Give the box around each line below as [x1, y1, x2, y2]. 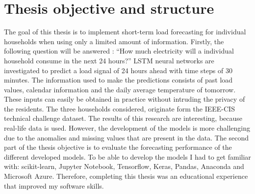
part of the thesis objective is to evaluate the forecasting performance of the [4, 142, 232, 152]
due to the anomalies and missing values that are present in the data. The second [4, 132, 249, 142]
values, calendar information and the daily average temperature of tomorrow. [4, 84, 236, 94]
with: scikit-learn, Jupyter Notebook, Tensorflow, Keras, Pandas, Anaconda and [4, 161, 244, 171]
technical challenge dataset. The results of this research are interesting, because [4, 113, 243, 123]
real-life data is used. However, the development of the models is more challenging [4, 123, 251, 133]
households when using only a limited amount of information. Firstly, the [4, 36, 224, 46]
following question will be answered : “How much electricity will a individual [4, 46, 234, 56]
